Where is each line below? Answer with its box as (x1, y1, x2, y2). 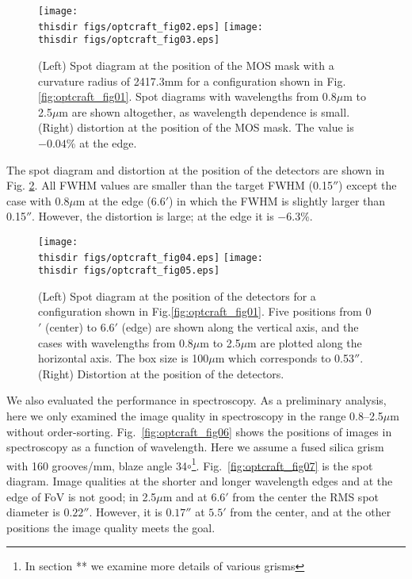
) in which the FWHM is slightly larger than (169, 192, 386, 209)
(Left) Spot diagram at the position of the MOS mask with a (38, 56, 334, 73)
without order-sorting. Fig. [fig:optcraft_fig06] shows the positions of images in (6, 423, 392, 439)
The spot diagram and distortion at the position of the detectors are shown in (6, 161, 385, 178)
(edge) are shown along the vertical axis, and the (121, 319, 359, 336)
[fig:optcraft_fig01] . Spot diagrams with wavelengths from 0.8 (38, 88, 337, 105)
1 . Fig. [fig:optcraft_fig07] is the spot (191, 454, 373, 474)
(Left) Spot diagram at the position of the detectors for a (38, 287, 316, 304)
